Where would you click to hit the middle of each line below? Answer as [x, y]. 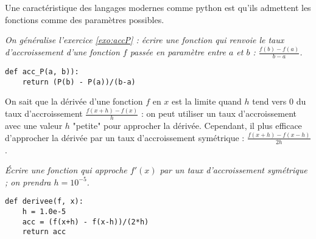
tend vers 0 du [279, 101]
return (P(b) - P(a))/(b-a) [79, 82]
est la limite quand [207, 101]
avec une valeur [34, 125]
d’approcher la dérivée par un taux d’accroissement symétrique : [125, 137]
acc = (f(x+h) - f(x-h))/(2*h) [86, 222]
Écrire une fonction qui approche [66, 170]
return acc [44, 232]
